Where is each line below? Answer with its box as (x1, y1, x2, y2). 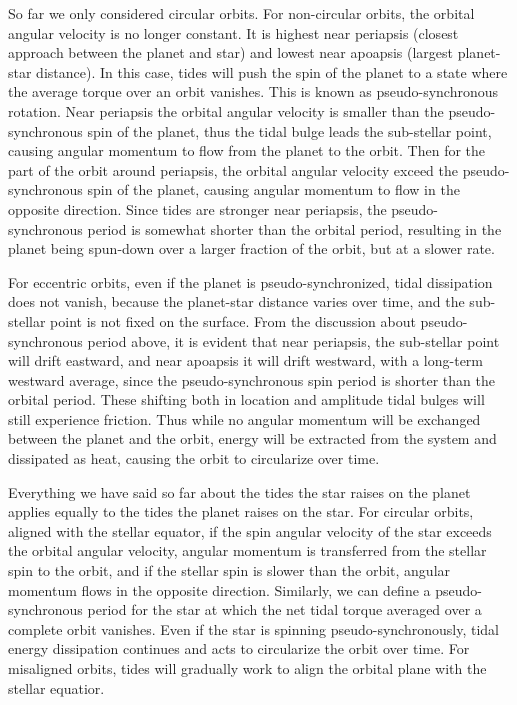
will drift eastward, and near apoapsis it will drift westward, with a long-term (8, 350, 484, 371)
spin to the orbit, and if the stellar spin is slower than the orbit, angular (8, 560, 451, 581)
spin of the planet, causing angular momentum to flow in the (87, 179, 460, 200)
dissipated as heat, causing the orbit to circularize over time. (8, 448, 380, 469)
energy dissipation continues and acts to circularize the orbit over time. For (8, 638, 470, 659)
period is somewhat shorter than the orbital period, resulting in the (87, 218, 502, 239)
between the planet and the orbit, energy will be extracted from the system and (8, 428, 497, 449)
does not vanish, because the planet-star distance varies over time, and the (8, 291, 465, 312)
